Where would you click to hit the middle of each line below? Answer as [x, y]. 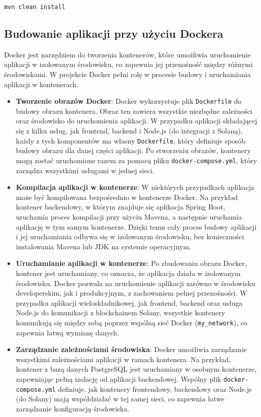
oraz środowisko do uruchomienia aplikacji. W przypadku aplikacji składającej [137, 121]
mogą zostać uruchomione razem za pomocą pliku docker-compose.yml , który [136, 160]
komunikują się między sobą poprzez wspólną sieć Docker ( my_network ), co [132, 322]
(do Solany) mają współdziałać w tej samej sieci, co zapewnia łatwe [120, 399]
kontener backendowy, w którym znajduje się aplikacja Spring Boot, [120, 207]
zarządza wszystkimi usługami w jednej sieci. [85, 170]
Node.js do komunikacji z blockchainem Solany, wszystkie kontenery [120, 312]
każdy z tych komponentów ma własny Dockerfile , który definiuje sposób [130, 140]
